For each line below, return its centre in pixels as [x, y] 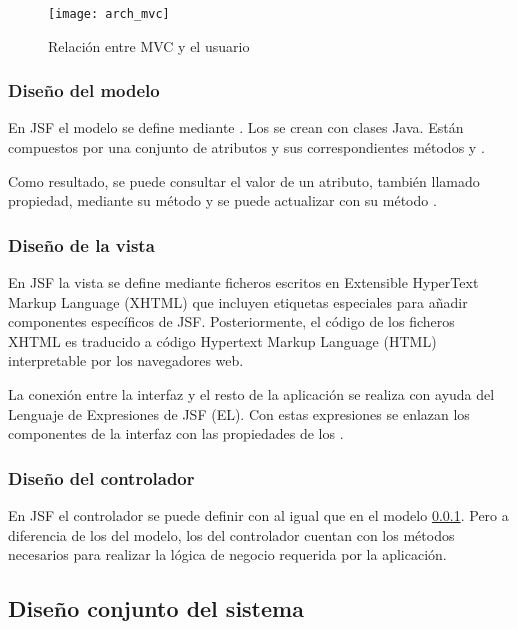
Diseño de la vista [81, 244]
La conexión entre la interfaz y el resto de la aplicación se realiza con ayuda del [251, 394]
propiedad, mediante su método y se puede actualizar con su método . [222, 200]
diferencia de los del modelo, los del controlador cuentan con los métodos [231, 534]
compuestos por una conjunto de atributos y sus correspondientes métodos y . [246, 147]
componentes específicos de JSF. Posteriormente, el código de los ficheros [231, 321]
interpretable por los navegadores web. [126, 360]
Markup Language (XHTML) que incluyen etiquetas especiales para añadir [238, 301]
